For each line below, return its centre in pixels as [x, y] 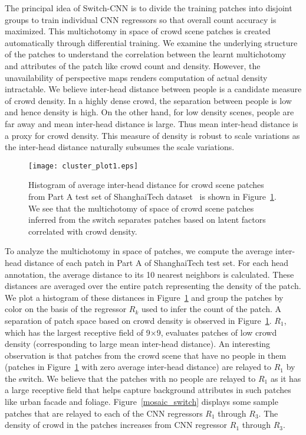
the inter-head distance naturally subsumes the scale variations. [120, 147]
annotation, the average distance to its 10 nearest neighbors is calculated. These [149, 274]
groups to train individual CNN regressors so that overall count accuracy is [141, 19]
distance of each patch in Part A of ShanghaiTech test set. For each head [156, 262]
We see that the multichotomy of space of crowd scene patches [141, 208]
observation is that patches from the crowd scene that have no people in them [146, 355]
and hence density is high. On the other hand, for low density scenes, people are [149, 112]
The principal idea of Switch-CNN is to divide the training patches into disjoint [149, 8]
